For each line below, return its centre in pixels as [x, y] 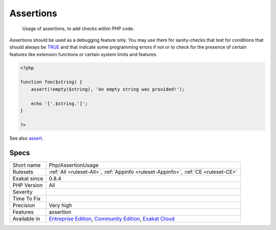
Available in [26, 218]
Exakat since [28, 178]
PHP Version [28, 185]
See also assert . [26, 138]
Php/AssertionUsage [74, 165]
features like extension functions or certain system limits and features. [84, 54]
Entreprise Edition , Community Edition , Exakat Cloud [112, 218]
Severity [22, 192]
